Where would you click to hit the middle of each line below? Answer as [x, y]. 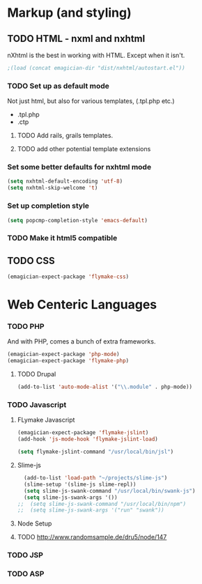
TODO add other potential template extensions [84, 149]
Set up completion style [48, 206]
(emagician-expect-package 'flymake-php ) [68, 361]
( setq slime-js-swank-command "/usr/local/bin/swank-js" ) [110, 491]
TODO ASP [26, 574]
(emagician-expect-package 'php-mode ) [63, 354]
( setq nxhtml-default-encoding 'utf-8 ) [65, 182]
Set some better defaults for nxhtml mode [79, 167]
